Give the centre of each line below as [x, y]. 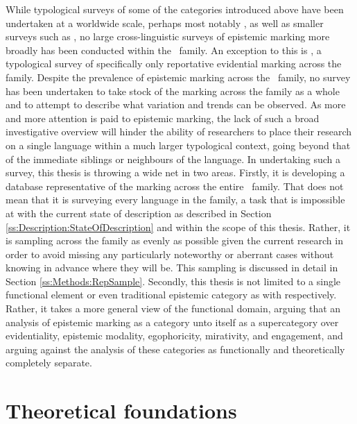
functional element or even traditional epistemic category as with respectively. [171, 295]
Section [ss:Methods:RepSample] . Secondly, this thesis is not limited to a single [173, 281]
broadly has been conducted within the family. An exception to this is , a [164, 50]
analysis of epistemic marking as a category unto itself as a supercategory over [172, 322]
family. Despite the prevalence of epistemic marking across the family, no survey [178, 77]
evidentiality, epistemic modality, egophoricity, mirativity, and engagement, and [174, 336]
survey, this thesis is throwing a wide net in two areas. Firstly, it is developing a [175, 172]
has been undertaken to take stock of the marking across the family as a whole [173, 91]
